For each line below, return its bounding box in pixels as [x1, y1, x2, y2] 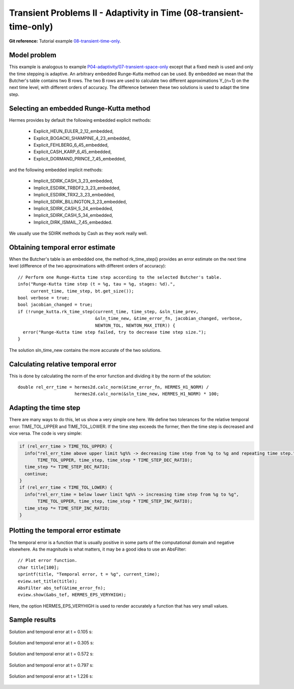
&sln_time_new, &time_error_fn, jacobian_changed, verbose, [95, 316, 243, 321]
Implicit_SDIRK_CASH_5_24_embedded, [33, 206, 114, 212]
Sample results [9, 616, 56, 624]
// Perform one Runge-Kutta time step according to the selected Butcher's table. [18, 274, 222, 280]
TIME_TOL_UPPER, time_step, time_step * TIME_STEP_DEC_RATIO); [37, 457, 193, 463]
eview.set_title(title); [18, 578, 77, 584]
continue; [24, 471, 49, 477]
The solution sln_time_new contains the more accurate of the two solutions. [9, 347, 162, 353]
